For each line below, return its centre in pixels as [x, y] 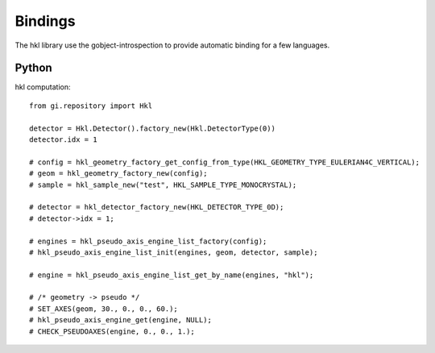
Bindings [45, 21]
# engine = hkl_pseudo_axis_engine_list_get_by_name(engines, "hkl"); [172, 275]
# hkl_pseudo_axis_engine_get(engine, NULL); [121, 320]
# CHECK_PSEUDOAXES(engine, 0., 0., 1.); [112, 331]
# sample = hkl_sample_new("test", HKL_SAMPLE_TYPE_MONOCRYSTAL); [163, 185]
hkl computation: [43, 87]
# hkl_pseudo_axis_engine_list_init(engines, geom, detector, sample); [174, 252]
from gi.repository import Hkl [91, 106]
